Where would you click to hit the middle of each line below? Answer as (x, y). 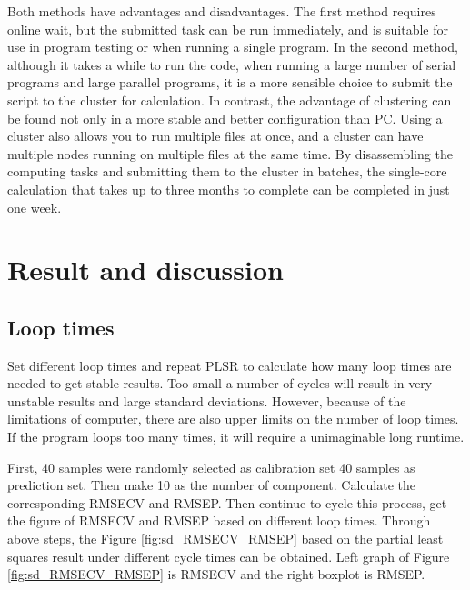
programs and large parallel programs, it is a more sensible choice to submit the (230, 82)
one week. (35, 207)
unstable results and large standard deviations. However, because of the (207, 400)
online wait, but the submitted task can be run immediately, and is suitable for (228, 29)
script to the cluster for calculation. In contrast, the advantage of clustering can (230, 100)
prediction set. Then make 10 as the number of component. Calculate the (211, 485)
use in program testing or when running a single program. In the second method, (233, 47)
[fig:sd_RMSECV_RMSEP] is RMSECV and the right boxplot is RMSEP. (216, 574)
